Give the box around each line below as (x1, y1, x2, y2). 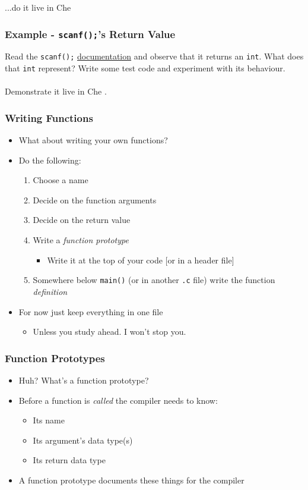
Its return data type (33, 454, 106, 466)
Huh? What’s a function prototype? (18, 373, 149, 386)
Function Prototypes (5, 350, 105, 365)
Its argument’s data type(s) (33, 434, 133, 446)
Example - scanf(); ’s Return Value (5, 26, 176, 41)
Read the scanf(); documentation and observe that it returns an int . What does (5, 50, 304, 62)
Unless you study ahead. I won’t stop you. (33, 325, 186, 338)
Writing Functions (5, 110, 93, 125)
